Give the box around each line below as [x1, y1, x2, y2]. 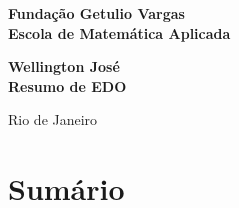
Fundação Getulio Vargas [8, 3, 185, 23]
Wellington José [8, 56, 120, 77]
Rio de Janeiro [8, 109, 98, 130]
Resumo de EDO [8, 75, 127, 96]
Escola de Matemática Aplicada [8, 22, 231, 43]
